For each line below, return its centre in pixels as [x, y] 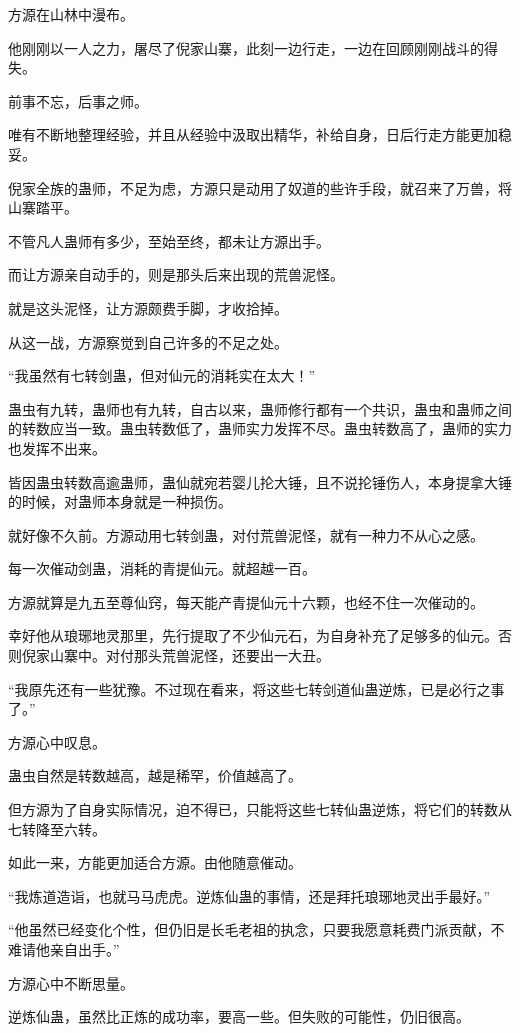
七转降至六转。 [57, 828]
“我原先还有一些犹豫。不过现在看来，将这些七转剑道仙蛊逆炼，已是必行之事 [256, 688]
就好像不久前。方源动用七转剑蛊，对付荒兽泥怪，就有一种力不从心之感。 [246, 534]
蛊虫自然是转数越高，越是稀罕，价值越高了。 [155, 775]
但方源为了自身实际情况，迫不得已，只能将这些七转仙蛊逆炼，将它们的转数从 [260, 809]
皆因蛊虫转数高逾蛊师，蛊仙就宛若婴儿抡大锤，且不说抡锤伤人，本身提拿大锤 [260, 481]
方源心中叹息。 [57, 741]
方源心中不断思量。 [71, 982]
